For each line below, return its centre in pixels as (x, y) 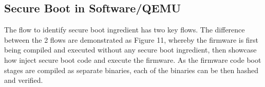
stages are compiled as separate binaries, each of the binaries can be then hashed (131, 70)
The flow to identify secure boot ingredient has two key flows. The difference (125, 30)
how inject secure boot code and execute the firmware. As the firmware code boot (133, 59)
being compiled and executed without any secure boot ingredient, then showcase (130, 50)
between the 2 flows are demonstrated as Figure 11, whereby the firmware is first (131, 39)
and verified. (24, 80)
